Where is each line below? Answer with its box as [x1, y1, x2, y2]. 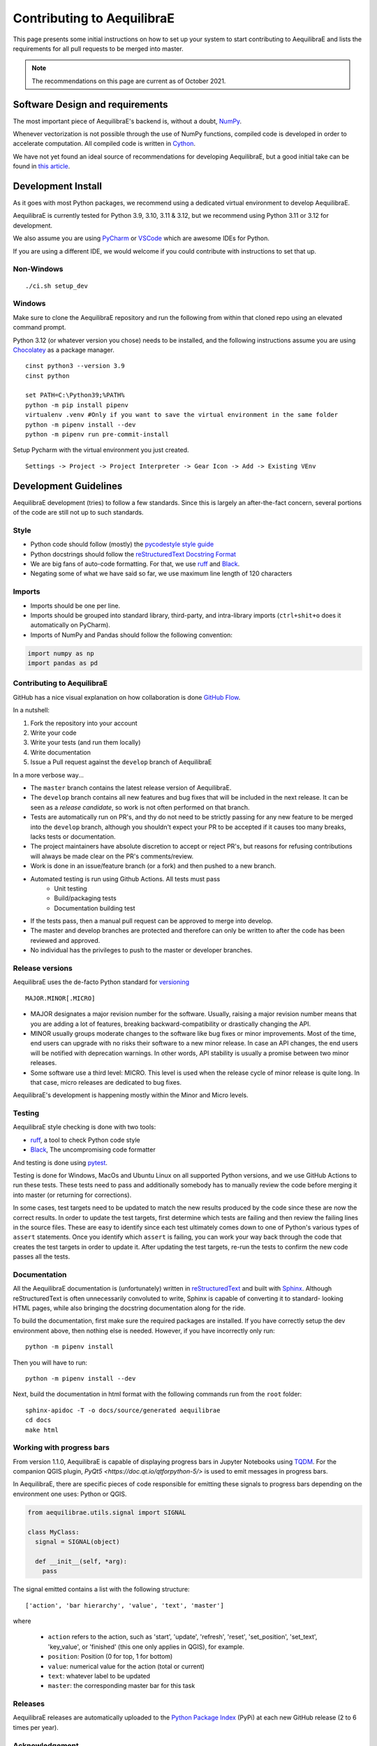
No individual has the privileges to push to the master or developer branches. [30, 946, 253, 955]
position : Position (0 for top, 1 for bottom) [47, 1652, 173, 1661]
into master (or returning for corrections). [13, 1191, 132, 1199]
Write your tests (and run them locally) [30, 738, 141, 747]
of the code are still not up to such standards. [13, 508, 144, 517]
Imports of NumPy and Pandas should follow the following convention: [30, 631, 233, 639]
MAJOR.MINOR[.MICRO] [25, 994, 96, 1002]
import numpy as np [27, 650, 94, 657]
